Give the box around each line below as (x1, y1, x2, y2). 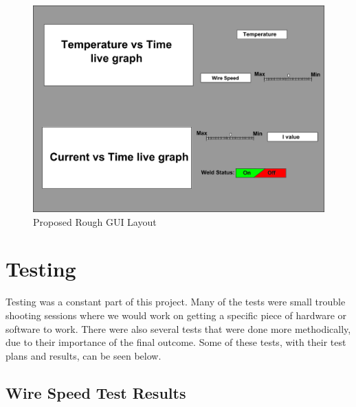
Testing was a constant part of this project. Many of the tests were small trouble (5, 294, 346, 309)
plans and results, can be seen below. (5, 348, 162, 362)
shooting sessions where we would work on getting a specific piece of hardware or (5, 307, 347, 322)
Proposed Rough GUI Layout (33, 214, 157, 229)
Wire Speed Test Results (5, 382, 186, 403)
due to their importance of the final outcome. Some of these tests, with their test (5, 335, 346, 349)
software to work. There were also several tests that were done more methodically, (5, 321, 351, 336)
